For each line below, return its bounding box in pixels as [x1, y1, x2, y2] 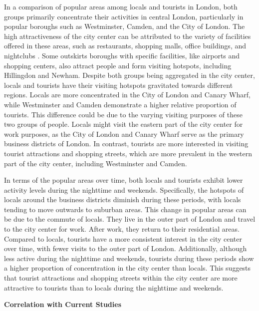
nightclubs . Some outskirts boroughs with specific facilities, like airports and [4, 50, 240, 60]
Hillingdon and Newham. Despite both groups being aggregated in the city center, [4, 70, 255, 80]
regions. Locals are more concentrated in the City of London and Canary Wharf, [4, 89, 251, 100]
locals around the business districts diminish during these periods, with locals [4, 194, 241, 205]
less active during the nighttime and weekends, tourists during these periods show [4, 253, 254, 263]
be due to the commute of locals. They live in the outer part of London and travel [4, 214, 256, 224]
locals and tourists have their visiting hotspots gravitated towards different [4, 79, 233, 90]
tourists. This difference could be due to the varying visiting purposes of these [4, 109, 243, 119]
